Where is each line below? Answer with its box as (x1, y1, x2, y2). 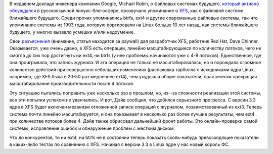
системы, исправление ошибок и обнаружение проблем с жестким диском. (9, 125, 175, 131)
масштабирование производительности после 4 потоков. (9, 81, 134, 87)
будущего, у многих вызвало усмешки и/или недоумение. (9, 29, 135, 35)
